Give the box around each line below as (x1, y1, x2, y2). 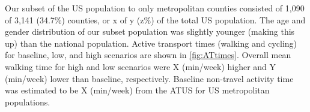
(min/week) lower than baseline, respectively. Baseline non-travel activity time (5, 72, 294, 84)
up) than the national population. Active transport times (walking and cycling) (5, 37, 297, 49)
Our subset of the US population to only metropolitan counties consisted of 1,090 (5, 2, 305, 14)
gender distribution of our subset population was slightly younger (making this (5, 25, 295, 38)
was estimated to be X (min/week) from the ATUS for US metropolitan (5, 84, 270, 96)
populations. (5, 95, 50, 108)
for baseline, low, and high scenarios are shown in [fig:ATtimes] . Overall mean (5, 49, 291, 61)
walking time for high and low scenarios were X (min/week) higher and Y (5, 60, 276, 72)
